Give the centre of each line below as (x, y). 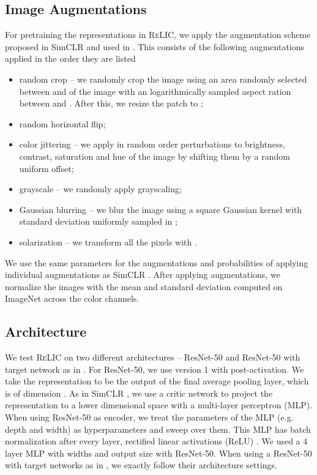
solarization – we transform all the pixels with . (108, 241)
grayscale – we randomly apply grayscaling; (100, 189)
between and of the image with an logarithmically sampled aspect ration (155, 91)
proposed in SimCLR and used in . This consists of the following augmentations (155, 46)
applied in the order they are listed (70, 58)
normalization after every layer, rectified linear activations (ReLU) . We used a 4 (156, 441)
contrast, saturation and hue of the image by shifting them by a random (155, 156)
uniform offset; (47, 168)
